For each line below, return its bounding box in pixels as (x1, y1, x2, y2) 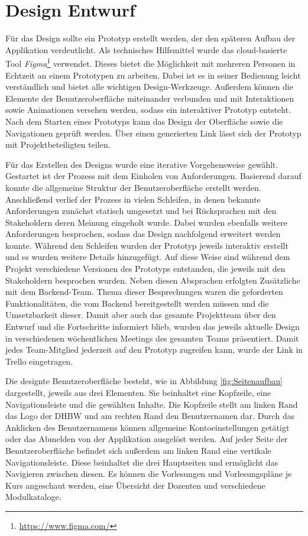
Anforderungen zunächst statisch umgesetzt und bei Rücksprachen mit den (5, 204, 277, 217)
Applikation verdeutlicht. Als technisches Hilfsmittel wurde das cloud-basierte (5, 43, 287, 56)
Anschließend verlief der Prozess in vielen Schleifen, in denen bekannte (5, 193, 261, 205)
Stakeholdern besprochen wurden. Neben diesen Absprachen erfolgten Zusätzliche (5, 274, 300, 286)
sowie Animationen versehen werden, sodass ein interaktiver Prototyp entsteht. (5, 103, 291, 116)
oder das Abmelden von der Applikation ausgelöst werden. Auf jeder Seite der (5, 433, 288, 445)
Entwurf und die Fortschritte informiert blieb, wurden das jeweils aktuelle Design (5, 320, 300, 333)
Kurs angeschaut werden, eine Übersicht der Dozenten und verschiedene (5, 479, 265, 491)
